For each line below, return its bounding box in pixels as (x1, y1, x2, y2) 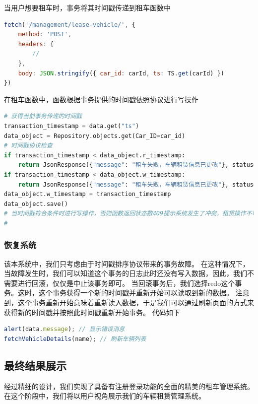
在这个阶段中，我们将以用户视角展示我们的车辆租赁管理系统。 (4, 391, 205, 401)
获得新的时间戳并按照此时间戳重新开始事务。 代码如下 (4, 307, 180, 317)
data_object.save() (4, 200, 68, 207)
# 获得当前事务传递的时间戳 (4, 113, 82, 120)
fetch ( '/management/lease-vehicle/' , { (4, 21, 135, 28)
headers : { (18, 40, 54, 48)
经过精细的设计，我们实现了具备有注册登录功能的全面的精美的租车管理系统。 (4, 381, 254, 391)
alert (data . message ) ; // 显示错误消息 (4, 326, 125, 333)
